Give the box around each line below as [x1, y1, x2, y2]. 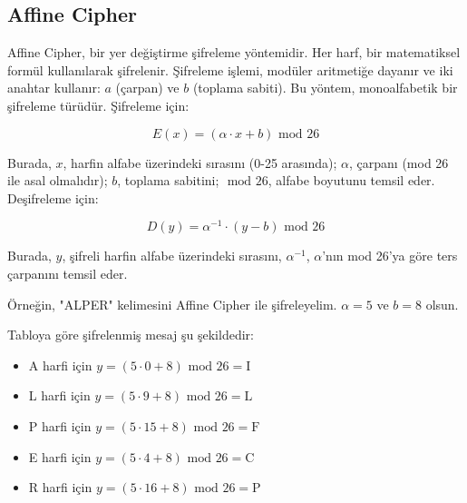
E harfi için [28, 447, 92, 466]
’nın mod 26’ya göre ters [322, 246, 458, 265]
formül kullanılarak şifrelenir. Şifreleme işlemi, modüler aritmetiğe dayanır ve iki [7, 60, 453, 79]
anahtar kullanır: [7, 78, 101, 97]
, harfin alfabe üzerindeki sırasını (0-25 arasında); [63, 153, 337, 172]
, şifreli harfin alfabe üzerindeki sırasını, [62, 246, 282, 265]
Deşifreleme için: [7, 188, 99, 207]
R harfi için [28, 478, 92, 497]
